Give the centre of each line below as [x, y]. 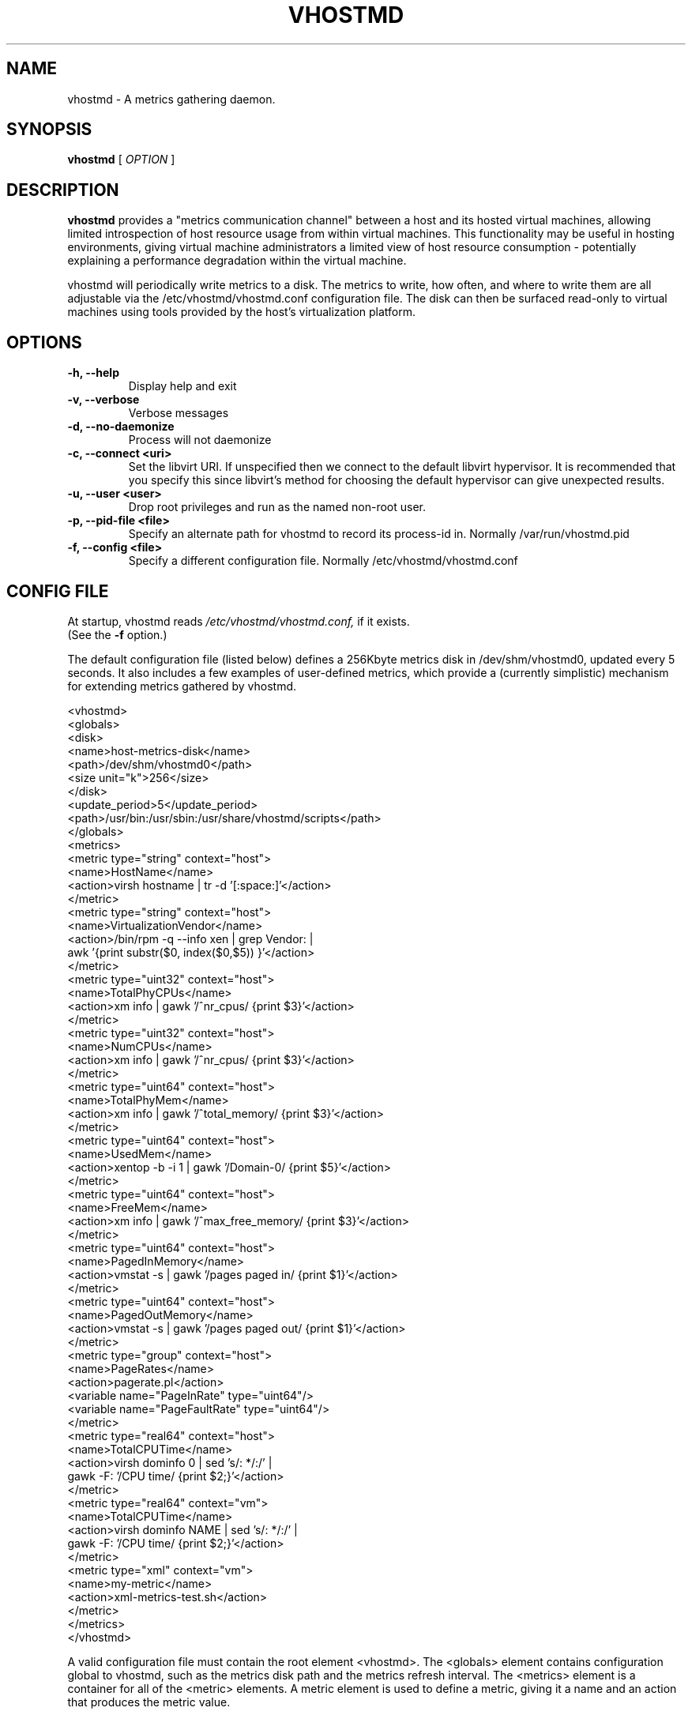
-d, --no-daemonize [121, 427]
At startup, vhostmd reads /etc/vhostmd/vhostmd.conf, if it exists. [239, 621]
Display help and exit [182, 386]
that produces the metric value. [149, 1702]
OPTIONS [44, 342]
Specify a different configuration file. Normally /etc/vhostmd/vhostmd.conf [323, 561]
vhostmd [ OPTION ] [121, 160]
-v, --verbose [103, 400]
